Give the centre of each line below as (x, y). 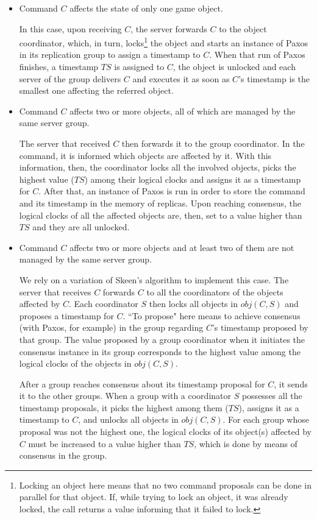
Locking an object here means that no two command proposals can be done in (166, 485)
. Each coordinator (103, 304)
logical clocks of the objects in (75, 363)
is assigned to (139, 67)
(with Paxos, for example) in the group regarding (111, 327)
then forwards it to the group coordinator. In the (213, 143)
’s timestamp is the (274, 78)
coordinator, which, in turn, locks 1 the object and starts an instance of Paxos (164, 42)
